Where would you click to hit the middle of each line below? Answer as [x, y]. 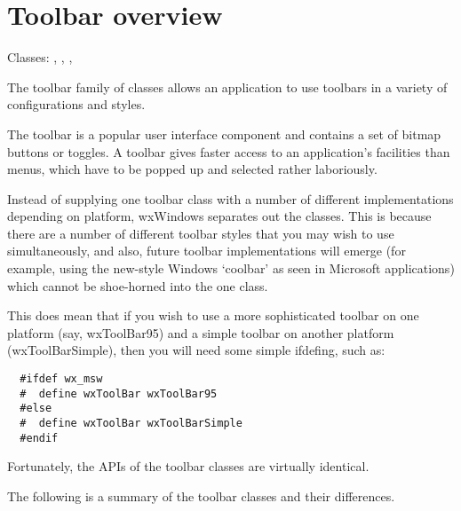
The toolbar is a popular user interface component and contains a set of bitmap [224, 134]
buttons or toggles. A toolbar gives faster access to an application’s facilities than [229, 151]
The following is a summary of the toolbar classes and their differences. [201, 495]
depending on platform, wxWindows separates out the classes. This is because [219, 216]
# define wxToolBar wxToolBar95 [119, 393]
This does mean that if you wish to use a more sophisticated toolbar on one [213, 315]
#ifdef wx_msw [61, 379]
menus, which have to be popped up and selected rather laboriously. [192, 169]
